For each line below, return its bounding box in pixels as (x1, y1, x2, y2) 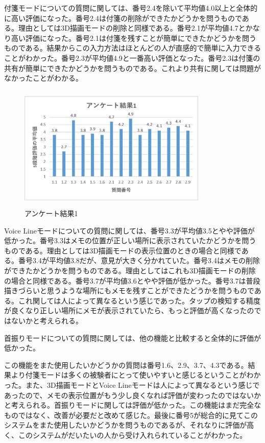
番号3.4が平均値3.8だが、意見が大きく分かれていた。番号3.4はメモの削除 (18, 255, 260, 266)
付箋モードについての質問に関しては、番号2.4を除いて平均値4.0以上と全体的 (4, 3, 258, 13)
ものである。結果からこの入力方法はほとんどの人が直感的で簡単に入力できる (4, 42, 261, 53)
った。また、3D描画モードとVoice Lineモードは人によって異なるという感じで (4, 380, 260, 390)
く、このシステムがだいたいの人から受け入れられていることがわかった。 (4, 429, 247, 440)
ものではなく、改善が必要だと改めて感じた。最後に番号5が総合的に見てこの (4, 409, 258, 420)
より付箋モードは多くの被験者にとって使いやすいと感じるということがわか (11, 369, 261, 380)
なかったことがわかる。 (4, 73, 83, 83)
